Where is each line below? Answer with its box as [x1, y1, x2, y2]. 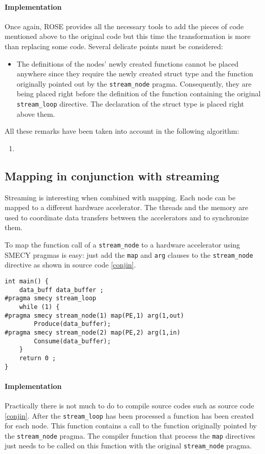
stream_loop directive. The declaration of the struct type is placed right [16, 98, 245, 109]
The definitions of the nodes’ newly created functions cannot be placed [16, 58, 238, 69]
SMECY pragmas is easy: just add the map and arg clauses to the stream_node [5, 249, 253, 260]
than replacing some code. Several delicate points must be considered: [5, 40, 224, 51]
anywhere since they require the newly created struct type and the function [16, 68, 253, 79]
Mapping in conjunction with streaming [5, 168, 219, 183]
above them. [16, 108, 55, 119]
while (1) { [19, 303, 60, 311]
